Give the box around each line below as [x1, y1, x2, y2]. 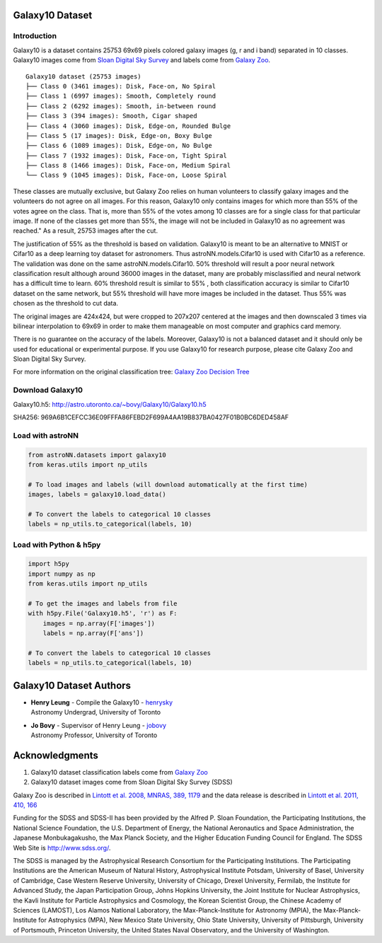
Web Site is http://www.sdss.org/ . [13, 843, 111, 852]
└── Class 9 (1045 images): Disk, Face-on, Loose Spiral [25, 171, 228, 180]
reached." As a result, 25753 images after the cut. [13, 226, 158, 235]
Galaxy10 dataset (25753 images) [25, 72, 141, 81]
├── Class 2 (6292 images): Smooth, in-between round [25, 102, 216, 110]
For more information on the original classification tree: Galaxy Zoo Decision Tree [13, 368, 250, 376]
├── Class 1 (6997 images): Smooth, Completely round [25, 92, 216, 100]
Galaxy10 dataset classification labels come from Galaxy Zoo [30, 768, 208, 776]
